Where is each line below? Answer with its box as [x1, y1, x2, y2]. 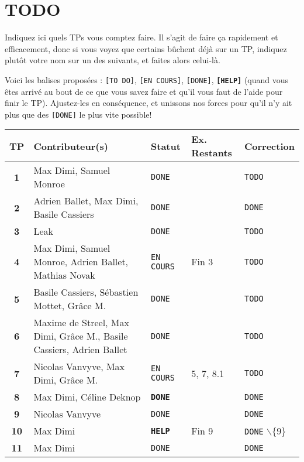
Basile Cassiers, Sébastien [33, 285, 139, 299]
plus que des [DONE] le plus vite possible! [5, 108, 152, 120]
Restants [191, 146, 232, 160]
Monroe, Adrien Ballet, [33, 255, 129, 269]
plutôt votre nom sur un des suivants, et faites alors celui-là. [5, 54, 220, 66]
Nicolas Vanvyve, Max [33, 360, 125, 374]
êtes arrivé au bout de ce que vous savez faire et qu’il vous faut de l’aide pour [5, 85, 283, 97]
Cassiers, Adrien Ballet [33, 343, 127, 357]
